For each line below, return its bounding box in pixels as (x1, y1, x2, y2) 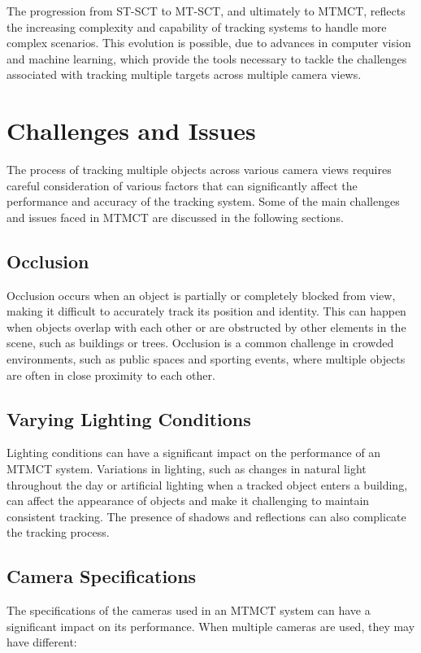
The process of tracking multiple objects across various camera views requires (7, 161, 392, 178)
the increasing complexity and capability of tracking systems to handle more (7, 18, 387, 35)
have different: (7, 633, 77, 651)
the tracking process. (7, 524, 110, 541)
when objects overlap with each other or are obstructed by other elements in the (7, 318, 406, 335)
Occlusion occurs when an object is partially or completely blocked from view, (7, 286, 396, 303)
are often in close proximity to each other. (7, 366, 215, 383)
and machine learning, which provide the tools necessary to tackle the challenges (7, 50, 407, 67)
